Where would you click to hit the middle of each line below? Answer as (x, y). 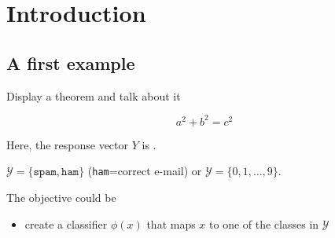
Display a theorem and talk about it (94, 95)
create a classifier (66, 223)
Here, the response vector (68, 144)
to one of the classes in (264, 223)
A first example (71, 62)
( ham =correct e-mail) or (145, 171)
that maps (171, 223)
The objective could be (61, 197)
